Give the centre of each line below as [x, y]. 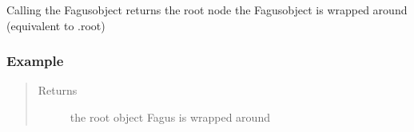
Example [35, 61]
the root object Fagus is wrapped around [170, 117]
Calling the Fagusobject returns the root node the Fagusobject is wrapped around [207, 10]
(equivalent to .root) [56, 25]
